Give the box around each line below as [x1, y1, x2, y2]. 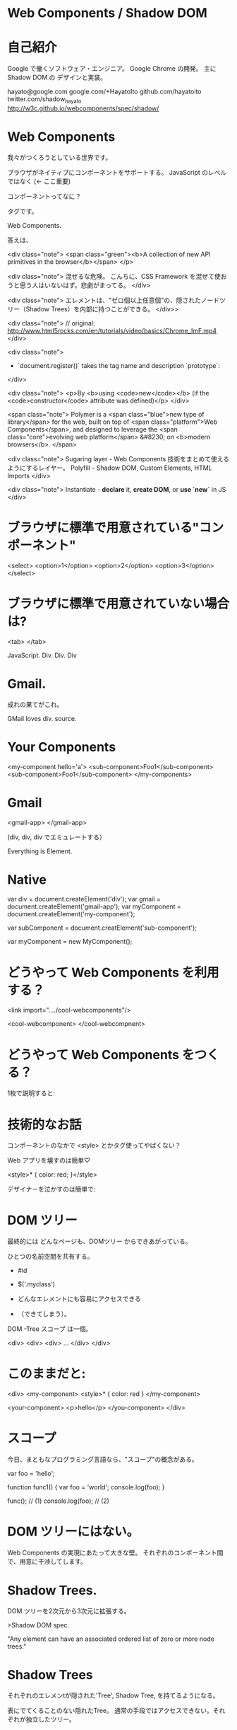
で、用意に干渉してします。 [7, 1557, 87, 1566]
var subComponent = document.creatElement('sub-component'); [7, 923, 197, 932]
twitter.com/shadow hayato [7, 95, 82, 105]
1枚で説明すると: [7, 1089, 55, 1097]
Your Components [7, 739, 116, 755]
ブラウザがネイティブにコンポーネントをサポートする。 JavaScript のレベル [7, 168, 227, 176]
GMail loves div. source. [7, 714, 77, 722]
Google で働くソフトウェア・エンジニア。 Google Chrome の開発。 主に [7, 64, 217, 73]
